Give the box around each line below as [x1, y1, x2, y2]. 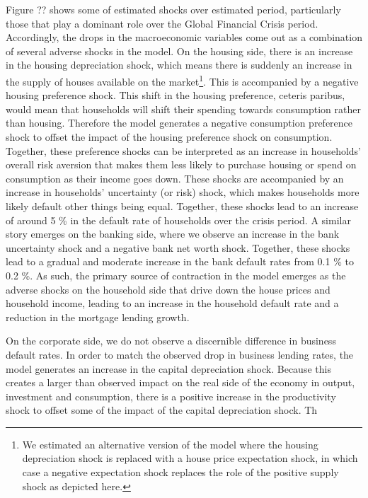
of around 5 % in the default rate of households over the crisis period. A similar [6, 212, 351, 227]
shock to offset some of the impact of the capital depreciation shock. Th [6, 403, 318, 417]
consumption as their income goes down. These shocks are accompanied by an [6, 170, 344, 185]
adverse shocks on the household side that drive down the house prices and [6, 282, 330, 296]
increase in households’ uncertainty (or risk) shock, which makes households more [6, 185, 360, 199]
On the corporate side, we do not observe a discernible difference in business [6, 333, 336, 348]
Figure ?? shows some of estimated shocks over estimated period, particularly [6, 2, 341, 16]
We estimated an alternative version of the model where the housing [22, 436, 318, 451]
